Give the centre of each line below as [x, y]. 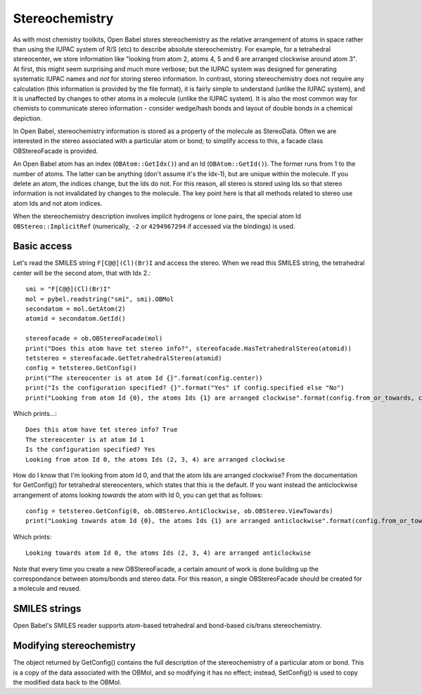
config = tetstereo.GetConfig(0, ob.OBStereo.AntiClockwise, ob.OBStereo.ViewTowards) [179, 511]
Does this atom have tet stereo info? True [102, 430]
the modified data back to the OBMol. [67, 682]
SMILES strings [47, 609]
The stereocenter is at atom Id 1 [85, 439]
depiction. [27, 118]
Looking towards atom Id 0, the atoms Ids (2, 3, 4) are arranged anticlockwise [168, 553]
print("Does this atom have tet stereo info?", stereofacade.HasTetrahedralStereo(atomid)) [188, 348]
